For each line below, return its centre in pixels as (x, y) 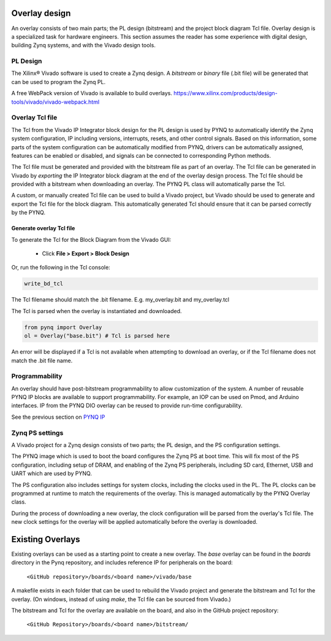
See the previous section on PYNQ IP (58, 417)
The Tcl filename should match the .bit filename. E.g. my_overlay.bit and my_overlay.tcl (120, 300)
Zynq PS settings (37, 433)
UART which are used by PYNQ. (51, 473)
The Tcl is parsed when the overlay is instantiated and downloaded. (97, 311)
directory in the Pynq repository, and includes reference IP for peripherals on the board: (122, 562)
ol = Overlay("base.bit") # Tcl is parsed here (97, 336)
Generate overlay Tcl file (43, 228)
